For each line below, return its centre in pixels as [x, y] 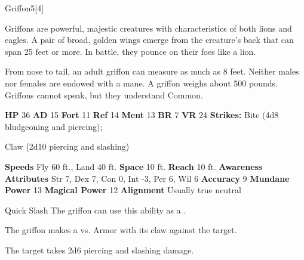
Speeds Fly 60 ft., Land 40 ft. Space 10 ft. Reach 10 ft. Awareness [134, 166]
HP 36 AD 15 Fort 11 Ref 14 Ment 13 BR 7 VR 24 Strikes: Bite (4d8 [142, 115]
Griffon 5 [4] [24, 8]
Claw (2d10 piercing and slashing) [67, 146]
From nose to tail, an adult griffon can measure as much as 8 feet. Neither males [152, 71]
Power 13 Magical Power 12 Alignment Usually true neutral [123, 190]
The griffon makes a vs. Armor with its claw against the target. [121, 230]
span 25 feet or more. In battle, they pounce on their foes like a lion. [130, 51]
